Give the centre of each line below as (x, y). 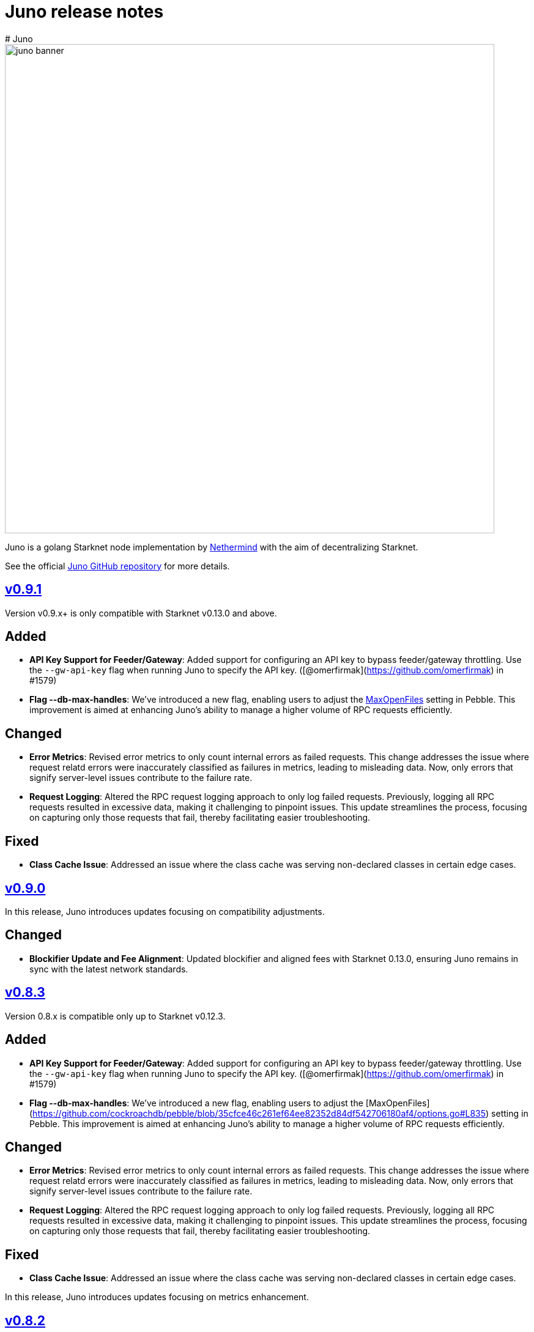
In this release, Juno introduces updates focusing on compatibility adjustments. (165, 911)
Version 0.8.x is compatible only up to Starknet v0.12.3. (115, 1016)
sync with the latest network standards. (109, 969)
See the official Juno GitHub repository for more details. (117, 566)
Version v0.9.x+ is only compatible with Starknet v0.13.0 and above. (141, 613)
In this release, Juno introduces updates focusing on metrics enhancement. (157, 1297)
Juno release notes (84, 12)
